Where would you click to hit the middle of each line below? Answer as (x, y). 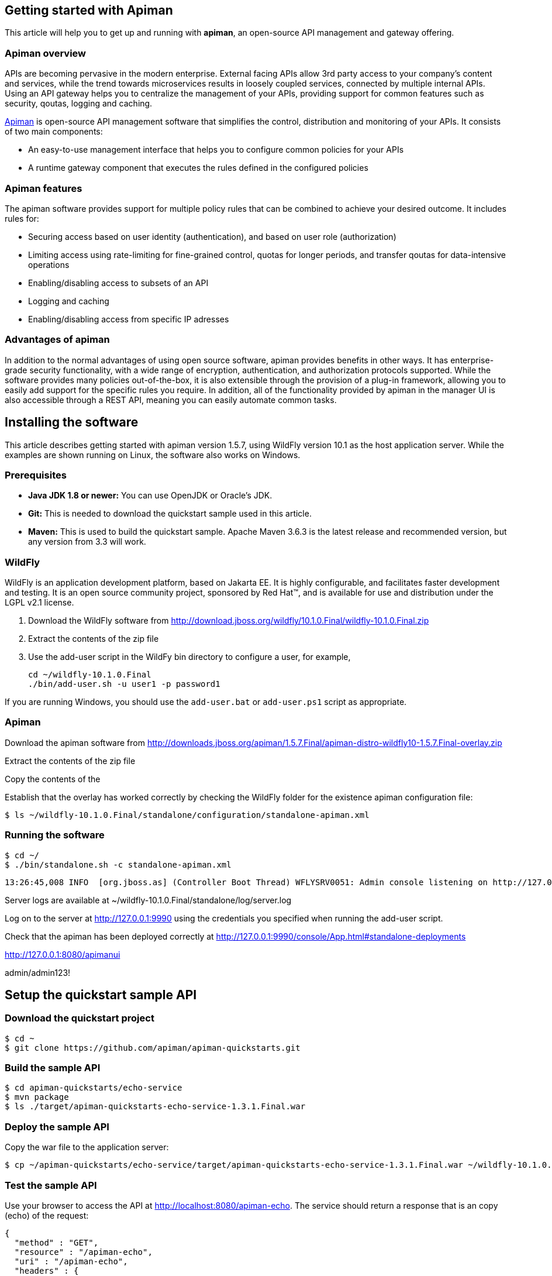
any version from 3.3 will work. (87, 542)
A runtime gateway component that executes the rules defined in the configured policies (198, 168)
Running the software (55, 835)
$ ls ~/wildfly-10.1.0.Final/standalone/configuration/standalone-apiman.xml (187, 815)
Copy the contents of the (53, 779)
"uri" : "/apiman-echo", (71, 1261)
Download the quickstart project (80, 1018)
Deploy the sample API (57, 1127)
